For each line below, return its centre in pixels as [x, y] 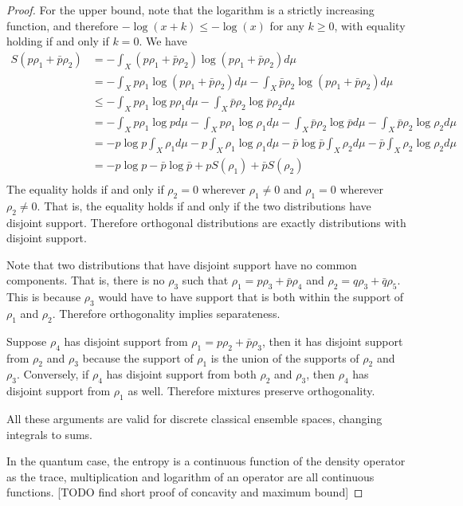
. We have [163, 41]
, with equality [370, 25]
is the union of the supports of [285, 357]
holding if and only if [58, 41]
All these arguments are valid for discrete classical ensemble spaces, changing [194, 418]
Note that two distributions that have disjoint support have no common [182, 264]
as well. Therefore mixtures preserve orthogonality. [251, 391]
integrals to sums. [49, 434]
